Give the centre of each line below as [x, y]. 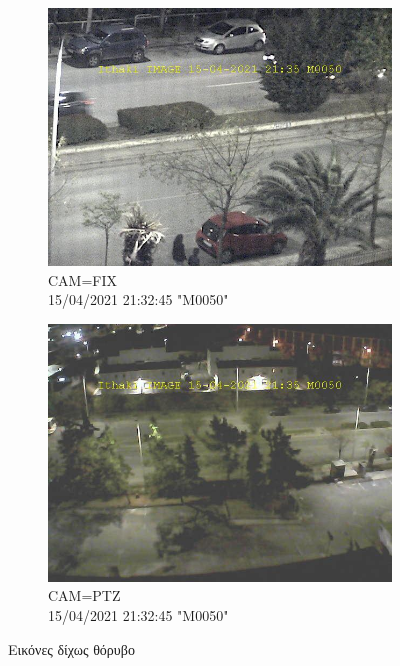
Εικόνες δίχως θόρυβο [71, 648]
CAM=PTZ [84, 595]
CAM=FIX [83, 279]
